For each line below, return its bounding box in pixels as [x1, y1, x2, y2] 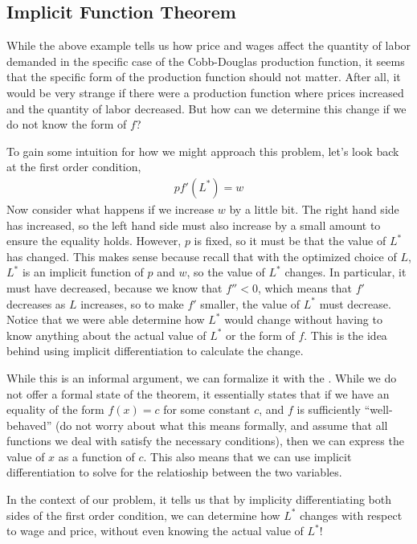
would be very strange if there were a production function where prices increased [6, 84, 404, 100]
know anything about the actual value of [6, 326, 206, 343]
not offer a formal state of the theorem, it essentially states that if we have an [6, 385, 390, 402]
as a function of [58, 448, 135, 464]
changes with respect [300, 506, 403, 523]
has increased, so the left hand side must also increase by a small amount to [6, 216, 381, 233]
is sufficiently [296, 401, 362, 418]
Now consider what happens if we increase [6, 200, 215, 217]
